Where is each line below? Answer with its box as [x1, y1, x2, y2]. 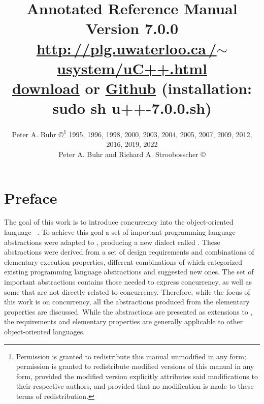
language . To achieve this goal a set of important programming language [4, 227, 236, 237]
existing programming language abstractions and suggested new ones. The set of [4, 266, 254, 277]
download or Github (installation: [12, 77, 252, 98]
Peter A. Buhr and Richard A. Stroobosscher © [58, 148, 206, 159]
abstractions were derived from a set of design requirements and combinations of [4, 246, 254, 257]
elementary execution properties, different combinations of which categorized [4, 256, 242, 267]
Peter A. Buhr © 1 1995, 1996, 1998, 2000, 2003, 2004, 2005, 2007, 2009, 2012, [12, 128, 252, 139]
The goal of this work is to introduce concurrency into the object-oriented [4, 216, 234, 227]
